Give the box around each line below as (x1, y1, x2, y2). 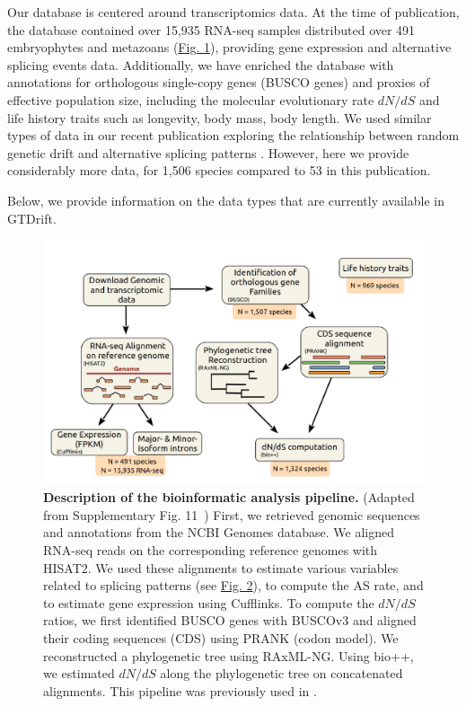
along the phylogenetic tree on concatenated (160, 664, 403, 683)
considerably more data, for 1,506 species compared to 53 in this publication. (7, 161, 431, 180)
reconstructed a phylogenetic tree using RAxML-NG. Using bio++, (43, 646, 414, 665)
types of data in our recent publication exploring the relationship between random (7, 126, 460, 145)
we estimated (43, 664, 115, 683)
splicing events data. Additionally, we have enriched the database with (7, 55, 394, 74)
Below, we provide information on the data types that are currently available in (7, 190, 444, 209)
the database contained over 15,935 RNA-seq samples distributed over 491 (7, 20, 416, 39)
